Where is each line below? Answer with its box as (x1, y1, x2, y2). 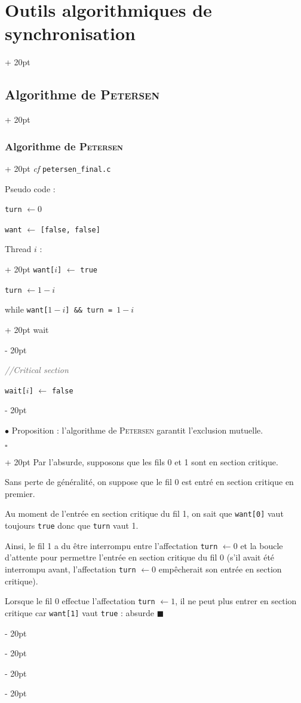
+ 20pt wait (5, 323, 49, 336)
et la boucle (240, 539, 283, 552)
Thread (5, 243, 32, 255)
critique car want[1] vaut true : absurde (5, 606, 155, 619)
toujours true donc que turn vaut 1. (5, 519, 139, 532)
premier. (5, 487, 35, 499)
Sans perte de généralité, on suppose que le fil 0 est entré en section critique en (5, 475, 294, 488)
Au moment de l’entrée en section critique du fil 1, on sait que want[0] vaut (5, 507, 284, 520)
